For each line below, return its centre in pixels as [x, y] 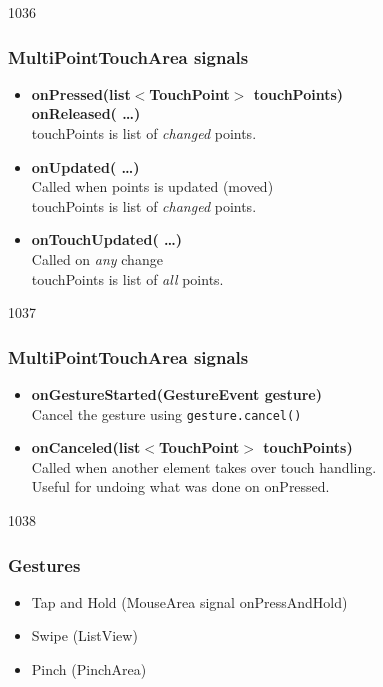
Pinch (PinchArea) [89, 669]
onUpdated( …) [85, 166]
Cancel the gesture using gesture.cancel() [166, 413]
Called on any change [97, 258]
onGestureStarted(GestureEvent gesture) [176, 393]
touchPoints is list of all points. [127, 278]
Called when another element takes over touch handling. [204, 466]
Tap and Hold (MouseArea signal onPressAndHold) [189, 601]
